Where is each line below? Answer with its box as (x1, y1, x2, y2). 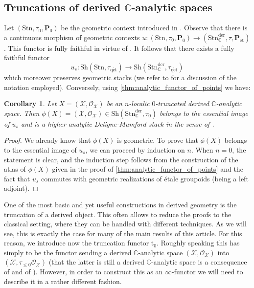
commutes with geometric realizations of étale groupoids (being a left (41, 173, 249, 183)
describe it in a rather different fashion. (4, 276, 122, 287)
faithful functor (4, 52, 50, 63)
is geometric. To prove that (117, 135, 198, 145)
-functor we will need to (172, 266, 243, 277)
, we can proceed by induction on (85, 144, 185, 155)
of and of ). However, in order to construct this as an (4, 266, 163, 277)
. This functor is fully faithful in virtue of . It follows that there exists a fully (4, 43, 234, 53)
